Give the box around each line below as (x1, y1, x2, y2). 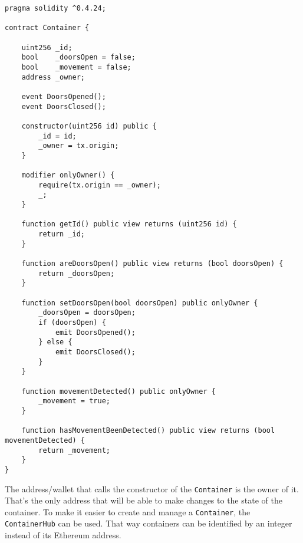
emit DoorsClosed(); (55, 347, 136, 356)
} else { (38, 338, 73, 347)
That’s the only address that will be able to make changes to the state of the (5, 494, 282, 506)
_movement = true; (38, 397, 110, 406)
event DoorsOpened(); (21, 92, 106, 101)
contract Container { (5, 24, 90, 32)
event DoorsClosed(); (21, 102, 106, 111)
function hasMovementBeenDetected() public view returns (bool (21, 426, 275, 435)
